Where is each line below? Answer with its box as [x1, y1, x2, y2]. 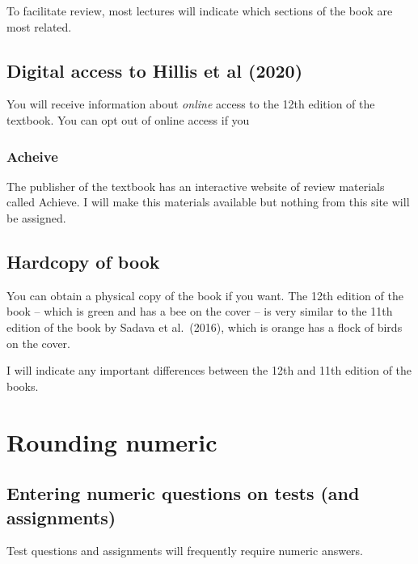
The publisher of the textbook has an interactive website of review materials [6, 177, 385, 194]
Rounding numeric [6, 425, 217, 458]
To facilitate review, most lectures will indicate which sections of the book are [6, 2, 393, 19]
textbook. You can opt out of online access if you [6, 111, 250, 128]
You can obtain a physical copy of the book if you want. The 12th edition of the [6, 286, 403, 303]
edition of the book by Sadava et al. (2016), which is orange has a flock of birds [6, 318, 403, 335]
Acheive [6, 146, 58, 166]
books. [6, 377, 39, 394]
